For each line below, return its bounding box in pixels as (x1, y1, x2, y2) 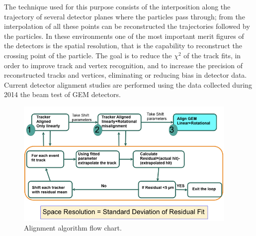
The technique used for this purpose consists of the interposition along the (4, 1, 231, 11)
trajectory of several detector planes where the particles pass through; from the (4, 11, 245, 21)
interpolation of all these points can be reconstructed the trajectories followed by (4, 21, 250, 31)
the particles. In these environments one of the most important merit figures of (4, 30, 244, 41)
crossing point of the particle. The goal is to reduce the (4, 50, 172, 60)
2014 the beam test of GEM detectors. (4, 89, 121, 100)
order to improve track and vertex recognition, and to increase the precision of (4, 60, 243, 70)
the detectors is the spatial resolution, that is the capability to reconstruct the (4, 40, 242, 51)
